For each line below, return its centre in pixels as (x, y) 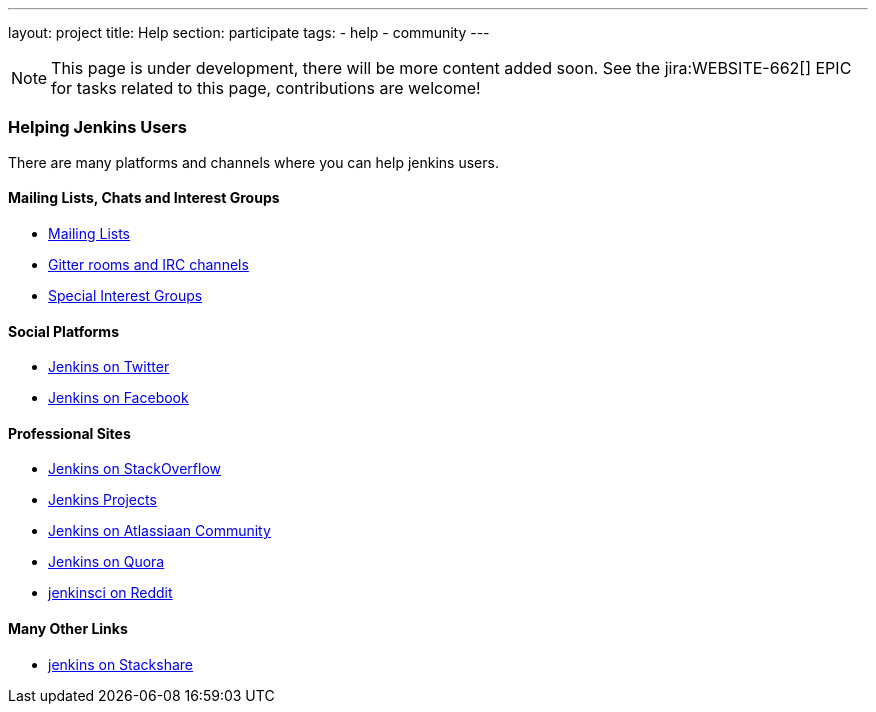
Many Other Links (68, 629)
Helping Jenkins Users (97, 127)
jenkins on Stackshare (121, 664)
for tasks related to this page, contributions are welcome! (266, 88)
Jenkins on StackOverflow (134, 469)
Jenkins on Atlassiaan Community (159, 531)
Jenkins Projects (102, 500)
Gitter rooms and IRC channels (148, 264)
